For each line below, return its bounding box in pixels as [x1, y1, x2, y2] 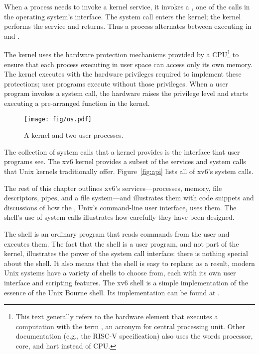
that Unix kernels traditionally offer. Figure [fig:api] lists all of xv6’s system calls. [4, 166, 254, 177]
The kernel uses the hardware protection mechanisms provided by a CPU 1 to [4, 48, 239, 60]
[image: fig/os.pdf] [24, 115, 92, 123]
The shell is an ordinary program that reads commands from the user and [4, 229, 230, 239]
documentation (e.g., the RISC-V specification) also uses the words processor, [15, 331, 253, 341]
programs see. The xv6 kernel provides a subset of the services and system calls [4, 156, 246, 167]
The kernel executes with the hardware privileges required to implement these [4, 69, 242, 79]
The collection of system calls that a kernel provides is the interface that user [4, 146, 240, 157]
